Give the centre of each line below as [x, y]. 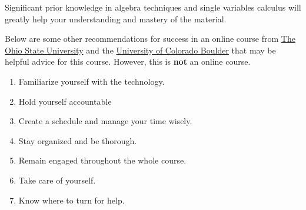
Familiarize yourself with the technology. [92, 81]
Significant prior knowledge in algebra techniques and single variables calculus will [153, 7]
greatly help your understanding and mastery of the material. [116, 19]
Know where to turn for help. [71, 200]
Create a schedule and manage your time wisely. [105, 121]
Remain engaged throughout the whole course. [102, 160]
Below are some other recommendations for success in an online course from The [150, 39]
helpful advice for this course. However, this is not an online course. [128, 61]
